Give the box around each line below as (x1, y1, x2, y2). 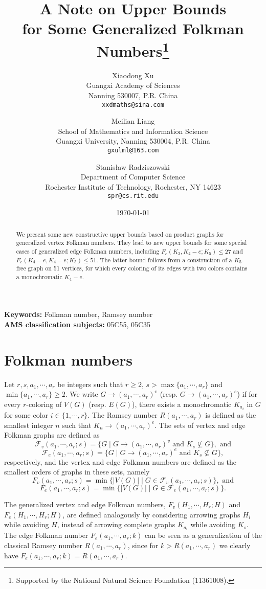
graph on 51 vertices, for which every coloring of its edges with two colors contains (28, 264, 248, 273)
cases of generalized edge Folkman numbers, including (16, 246, 160, 255)
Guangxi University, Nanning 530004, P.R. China (56, 135, 210, 146)
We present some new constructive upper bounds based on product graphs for (16, 230, 224, 238)
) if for (237, 389, 258, 399)
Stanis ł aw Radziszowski (96, 161, 170, 172)
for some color (4, 410, 49, 420)
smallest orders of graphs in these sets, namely (4, 466, 150, 477)
